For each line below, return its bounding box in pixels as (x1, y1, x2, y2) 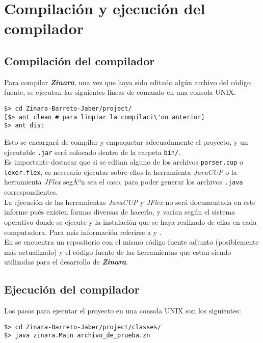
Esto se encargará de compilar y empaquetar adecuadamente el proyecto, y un (4, 136, 248, 147)
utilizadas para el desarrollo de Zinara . (4, 256, 128, 267)
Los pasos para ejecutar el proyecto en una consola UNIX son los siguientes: (4, 305, 241, 316)
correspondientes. (4, 187, 58, 197)
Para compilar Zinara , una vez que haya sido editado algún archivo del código (4, 76, 251, 87)
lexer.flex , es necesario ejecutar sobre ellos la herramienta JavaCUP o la (4, 166, 237, 177)
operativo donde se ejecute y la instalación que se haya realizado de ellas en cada (4, 216, 257, 227)
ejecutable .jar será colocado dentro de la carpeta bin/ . (4, 146, 181, 157)
